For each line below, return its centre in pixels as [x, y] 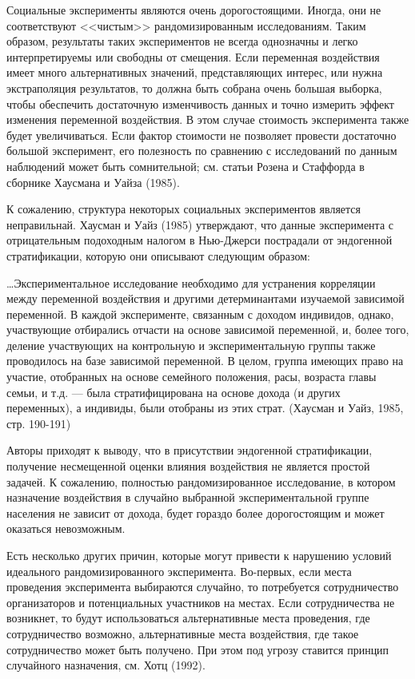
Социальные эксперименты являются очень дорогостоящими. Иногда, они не [194, 10]
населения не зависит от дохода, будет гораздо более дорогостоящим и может [196, 512]
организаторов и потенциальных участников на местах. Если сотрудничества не [201, 602]
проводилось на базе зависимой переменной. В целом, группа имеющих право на [205, 361]
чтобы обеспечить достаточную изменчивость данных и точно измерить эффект [200, 103]
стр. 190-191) [39, 423]
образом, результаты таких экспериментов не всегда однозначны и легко [182, 41]
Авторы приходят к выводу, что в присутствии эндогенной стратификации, [190, 450]
